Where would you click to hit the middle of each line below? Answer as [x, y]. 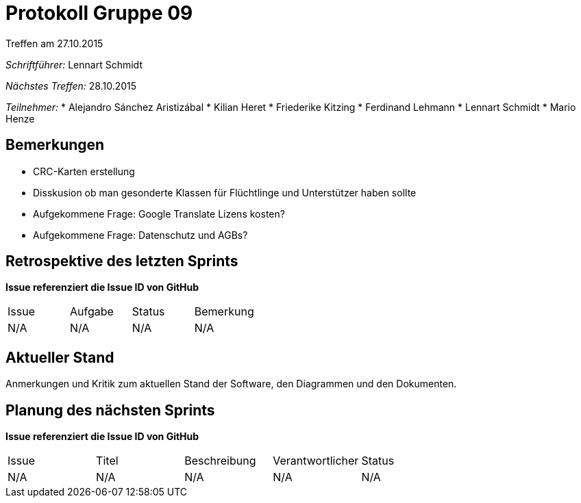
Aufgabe [91, 312]
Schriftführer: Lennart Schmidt [74, 64]
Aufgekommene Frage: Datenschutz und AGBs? [140, 235]
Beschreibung [220, 461]
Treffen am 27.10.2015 [54, 43]
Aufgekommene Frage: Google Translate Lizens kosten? [159, 214]
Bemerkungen [55, 145]
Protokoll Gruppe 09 [99, 13]
